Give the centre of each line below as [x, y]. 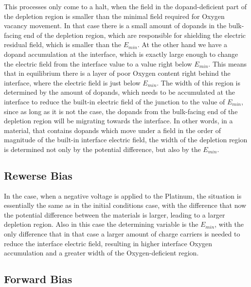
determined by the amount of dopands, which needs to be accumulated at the [120, 92]
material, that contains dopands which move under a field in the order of [112, 130]
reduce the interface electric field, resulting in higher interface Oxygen [108, 243]
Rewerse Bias [38, 175]
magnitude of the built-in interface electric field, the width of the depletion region [126, 140]
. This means [228, 63]
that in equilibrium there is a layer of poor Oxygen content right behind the [117, 73]
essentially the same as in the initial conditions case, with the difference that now [125, 205]
